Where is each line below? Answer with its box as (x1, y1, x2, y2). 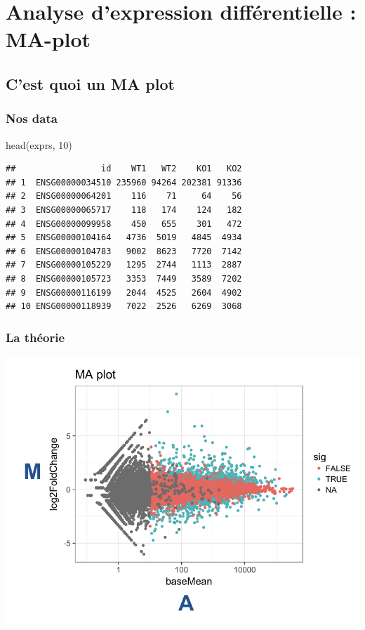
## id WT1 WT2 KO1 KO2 (6, 164, 242, 174)
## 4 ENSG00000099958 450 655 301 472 (6, 218, 242, 229)
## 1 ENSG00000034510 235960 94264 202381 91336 (6, 177, 242, 188)
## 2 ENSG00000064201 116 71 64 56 (6, 191, 242, 202)
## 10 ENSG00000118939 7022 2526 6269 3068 (6, 301, 242, 312)
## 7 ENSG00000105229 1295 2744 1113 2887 (6, 260, 242, 270)
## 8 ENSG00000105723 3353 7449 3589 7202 (6, 273, 242, 284)
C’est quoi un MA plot (6, 72, 175, 94)
